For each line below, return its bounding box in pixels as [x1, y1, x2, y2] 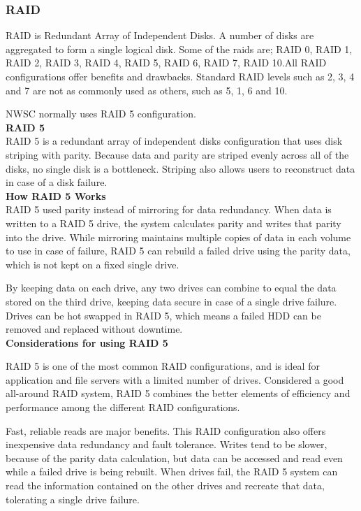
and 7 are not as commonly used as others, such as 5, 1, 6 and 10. [6, 82, 288, 97]
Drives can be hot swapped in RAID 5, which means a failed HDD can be [6, 308, 321, 322]
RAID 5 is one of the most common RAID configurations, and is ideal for [6, 359, 320, 373]
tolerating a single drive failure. [6, 491, 140, 506]
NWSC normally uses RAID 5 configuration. [6, 106, 196, 121]
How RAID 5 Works [6, 188, 106, 203]
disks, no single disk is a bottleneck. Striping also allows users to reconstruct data [6, 161, 355, 175]
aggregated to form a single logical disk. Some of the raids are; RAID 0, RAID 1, [6, 41, 353, 56]
